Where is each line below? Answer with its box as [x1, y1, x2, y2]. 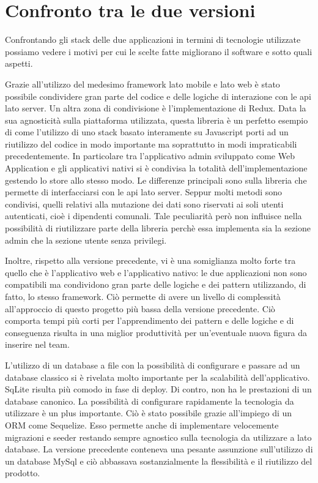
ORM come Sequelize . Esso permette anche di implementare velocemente [5, 418, 279, 431]
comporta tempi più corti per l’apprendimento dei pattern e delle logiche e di [5, 314, 294, 327]
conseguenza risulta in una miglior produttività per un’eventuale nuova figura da [5, 326, 307, 339]
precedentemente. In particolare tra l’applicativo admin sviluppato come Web [5, 149, 295, 162]
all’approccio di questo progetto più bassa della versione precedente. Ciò [5, 302, 275, 315]
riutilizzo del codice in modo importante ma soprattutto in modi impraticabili [5, 137, 297, 150]
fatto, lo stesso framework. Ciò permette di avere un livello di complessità [5, 290, 281, 302]
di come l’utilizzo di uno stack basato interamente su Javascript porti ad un [5, 125, 289, 138]
